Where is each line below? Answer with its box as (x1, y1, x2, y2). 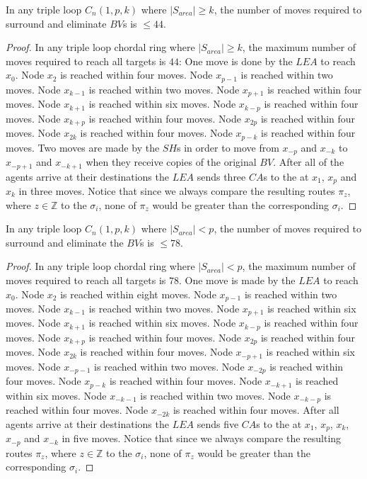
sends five (197, 416, 239, 431)
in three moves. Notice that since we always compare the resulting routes (18, 184, 335, 198)
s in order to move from (177, 140, 279, 154)
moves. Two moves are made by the (6, 140, 160, 154)
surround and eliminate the (6, 235, 124, 249)
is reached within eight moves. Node (60, 286, 216, 301)
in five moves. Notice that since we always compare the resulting (62, 431, 342, 446)
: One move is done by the (178, 53, 293, 68)
